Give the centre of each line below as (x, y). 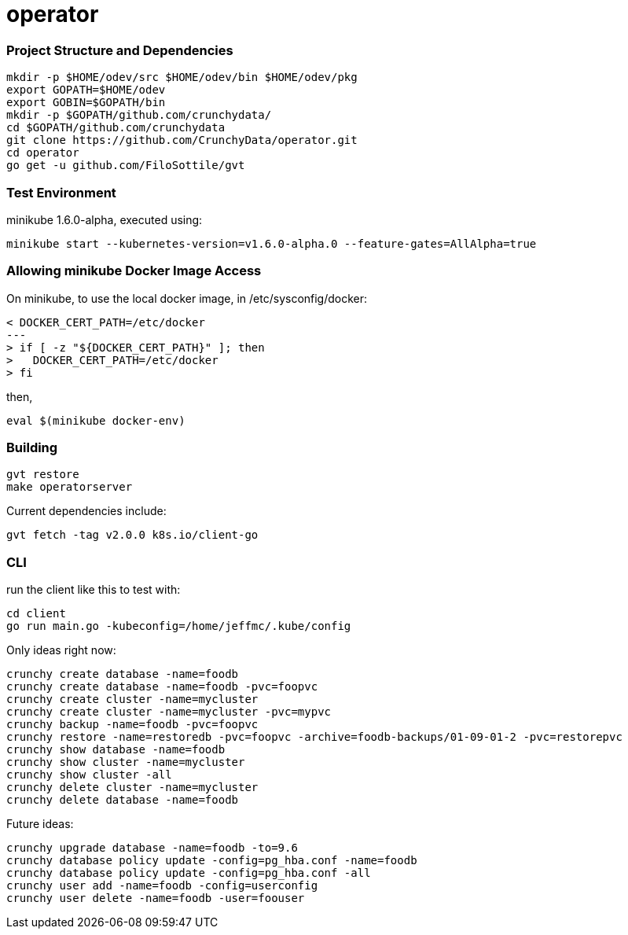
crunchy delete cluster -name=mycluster (132, 788)
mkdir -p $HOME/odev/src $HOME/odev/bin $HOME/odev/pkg (182, 77)
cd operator (43, 153)
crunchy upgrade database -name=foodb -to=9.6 (152, 848)
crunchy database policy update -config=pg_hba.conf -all (189, 873)
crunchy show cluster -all (89, 775)
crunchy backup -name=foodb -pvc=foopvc (132, 725)
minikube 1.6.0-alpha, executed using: (105, 219)
